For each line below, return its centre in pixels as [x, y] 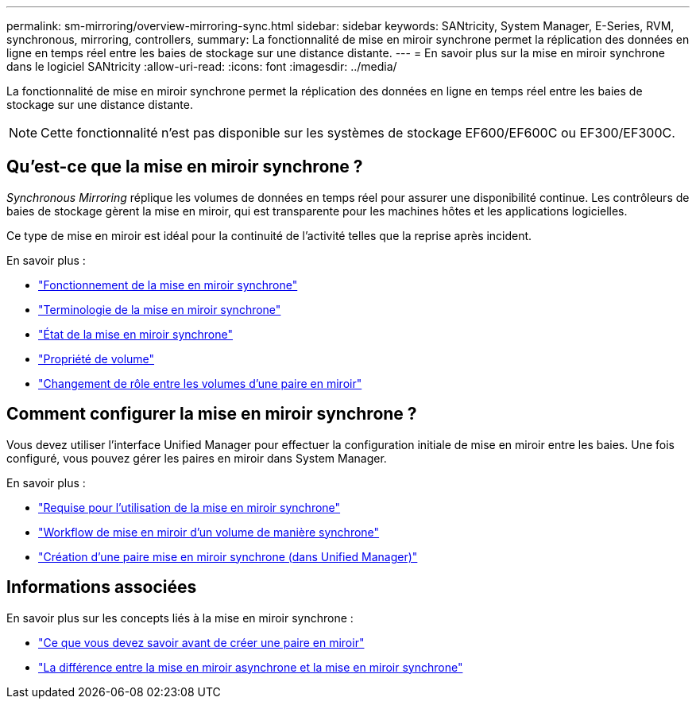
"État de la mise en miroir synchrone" [136, 334]
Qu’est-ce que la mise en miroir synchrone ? [185, 167]
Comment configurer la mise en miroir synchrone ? [212, 414]
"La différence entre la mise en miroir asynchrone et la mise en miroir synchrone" [251, 667]
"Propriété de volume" [97, 358]
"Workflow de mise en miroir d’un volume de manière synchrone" [209, 532]
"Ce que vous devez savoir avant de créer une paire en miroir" [201, 642]
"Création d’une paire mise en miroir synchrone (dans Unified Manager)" [228, 556]
